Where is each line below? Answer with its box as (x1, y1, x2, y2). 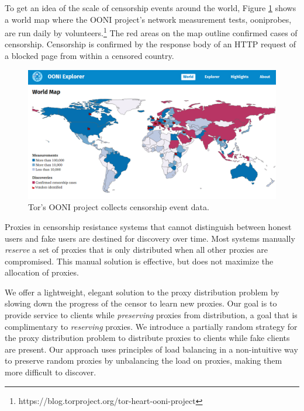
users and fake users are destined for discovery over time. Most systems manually (5, 232, 295, 244)
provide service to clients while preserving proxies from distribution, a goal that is (5, 309, 298, 321)
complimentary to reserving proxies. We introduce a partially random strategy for (5, 320, 298, 332)
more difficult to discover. (5, 366, 96, 378)
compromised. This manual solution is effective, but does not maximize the (5, 255, 274, 267)
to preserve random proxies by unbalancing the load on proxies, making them (5, 354, 282, 367)
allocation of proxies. (5, 266, 79, 278)
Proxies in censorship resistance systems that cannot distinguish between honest (5, 220, 292, 232)
